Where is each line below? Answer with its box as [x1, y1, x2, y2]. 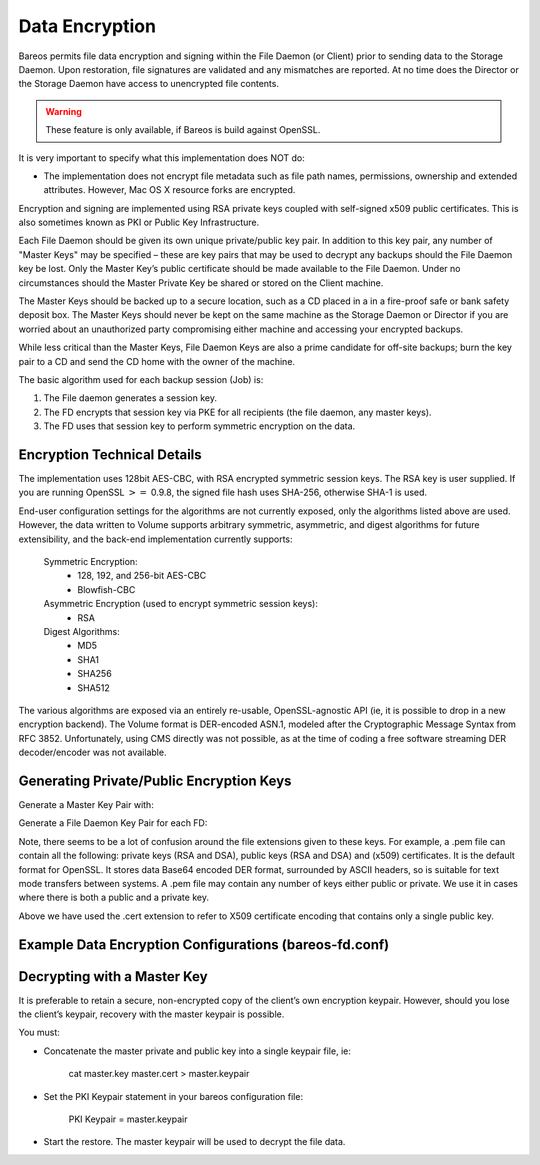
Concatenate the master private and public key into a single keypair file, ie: [43, 1045, 352, 1057]
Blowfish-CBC [77, 583, 136, 595]
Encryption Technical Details [18, 446, 202, 463]
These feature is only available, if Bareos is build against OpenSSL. [45, 124, 321, 136]
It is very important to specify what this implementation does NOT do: [18, 151, 305, 164]
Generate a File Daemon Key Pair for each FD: [18, 817, 208, 829]
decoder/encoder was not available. [18, 746, 167, 759]
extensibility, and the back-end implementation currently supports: [18, 533, 294, 545]
